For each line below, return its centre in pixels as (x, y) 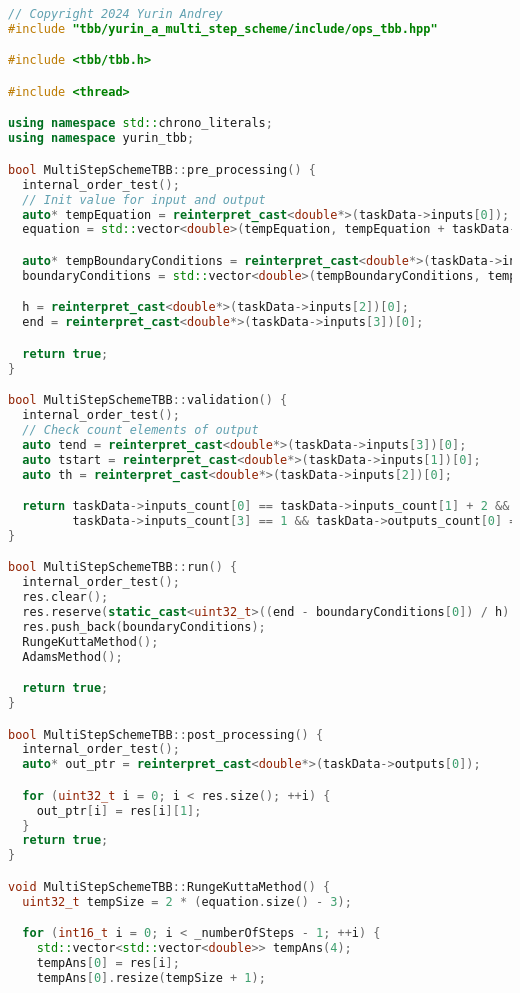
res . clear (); (65, 597)
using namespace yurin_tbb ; (101, 138)
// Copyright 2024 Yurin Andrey (115, 14)
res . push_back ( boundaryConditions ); (144, 626)
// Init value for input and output (144, 199)
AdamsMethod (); (72, 656)
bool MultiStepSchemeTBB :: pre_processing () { (162, 169)
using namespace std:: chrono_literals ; (140, 123)
